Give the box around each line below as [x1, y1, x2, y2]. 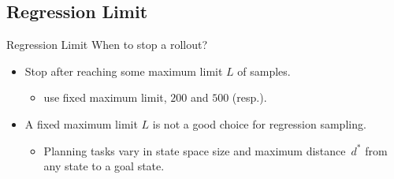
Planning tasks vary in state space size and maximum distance [43, 142, 346, 158]
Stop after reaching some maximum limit [24, 62, 223, 79]
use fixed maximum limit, [43, 89, 167, 106]
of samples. [237, 62, 291, 79]
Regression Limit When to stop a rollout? [6, 36, 208, 53]
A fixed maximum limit [24, 115, 138, 132]
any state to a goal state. [43, 158, 165, 174]
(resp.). [232, 89, 267, 106]
